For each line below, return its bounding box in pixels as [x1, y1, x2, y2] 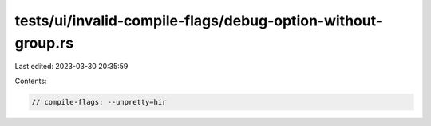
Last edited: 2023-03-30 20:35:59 [14, 62, 129, 71]
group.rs [14, 34, 74, 52]
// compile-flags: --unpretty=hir [31, 97, 167, 106]
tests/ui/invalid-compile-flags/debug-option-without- [14, 12, 383, 29]
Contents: [14, 76, 47, 86]
